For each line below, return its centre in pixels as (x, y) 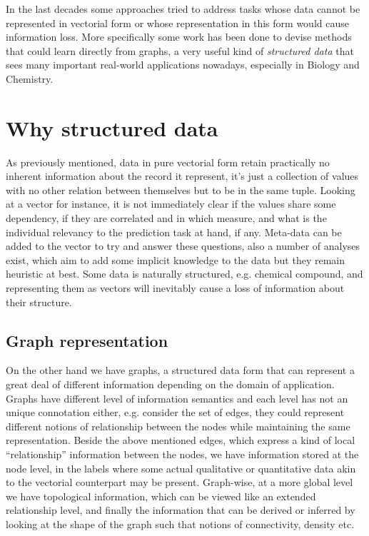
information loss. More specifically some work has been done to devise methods (179, 37)
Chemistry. (30, 78)
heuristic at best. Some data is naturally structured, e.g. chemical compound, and (184, 274)
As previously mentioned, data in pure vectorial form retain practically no (168, 162)
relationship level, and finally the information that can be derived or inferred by (181, 510)
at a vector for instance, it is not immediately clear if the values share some (171, 204)
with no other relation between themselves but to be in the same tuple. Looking (181, 189)
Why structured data (112, 127)
